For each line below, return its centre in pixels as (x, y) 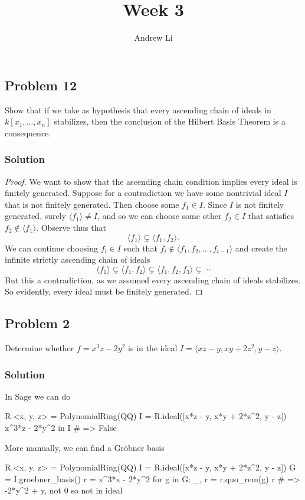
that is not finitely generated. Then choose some (92, 204)
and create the (261, 248)
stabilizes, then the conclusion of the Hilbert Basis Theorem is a (170, 121)
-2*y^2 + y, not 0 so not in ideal (64, 490)
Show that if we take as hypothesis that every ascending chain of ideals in (138, 110)
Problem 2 (37, 323)
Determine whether (40, 348)
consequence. (28, 133)
